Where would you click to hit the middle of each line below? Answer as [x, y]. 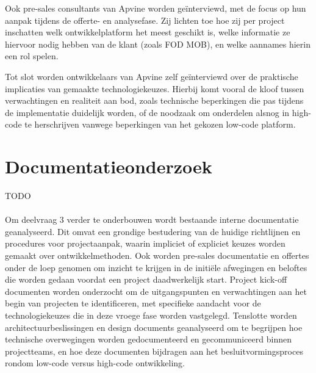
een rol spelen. [32, 56]
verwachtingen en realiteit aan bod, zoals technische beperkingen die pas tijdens [154, 100]
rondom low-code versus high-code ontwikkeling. [95, 363]
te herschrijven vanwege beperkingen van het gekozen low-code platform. [160, 124]
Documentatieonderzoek [109, 166]
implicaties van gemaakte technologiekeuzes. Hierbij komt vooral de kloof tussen [155, 88]
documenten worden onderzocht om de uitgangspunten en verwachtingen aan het [156, 291]
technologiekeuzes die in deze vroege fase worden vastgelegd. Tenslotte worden [151, 315]
